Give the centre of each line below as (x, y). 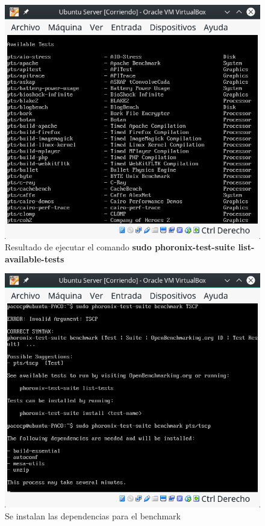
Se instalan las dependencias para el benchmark (93, 515)
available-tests (35, 258)
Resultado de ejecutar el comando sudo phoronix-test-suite (120, 247)
